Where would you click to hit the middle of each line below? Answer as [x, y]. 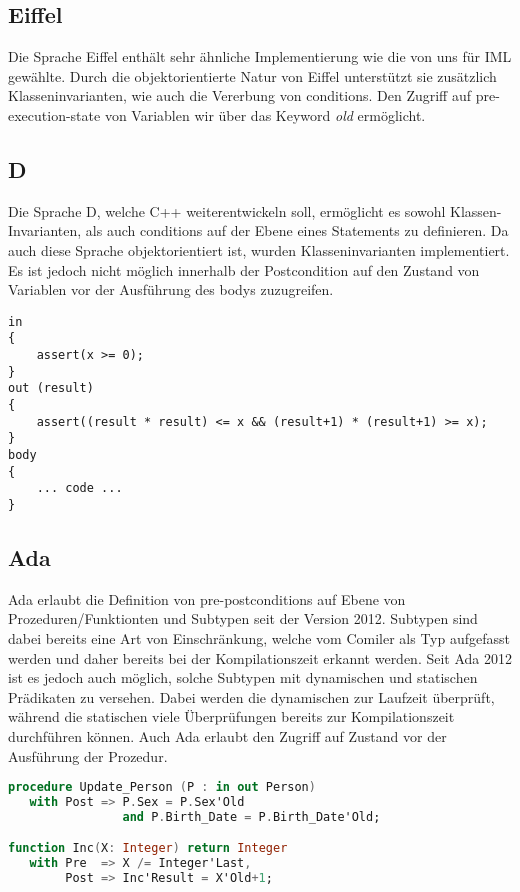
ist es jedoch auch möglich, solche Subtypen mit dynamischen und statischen [243, 677]
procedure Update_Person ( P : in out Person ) [162, 787]
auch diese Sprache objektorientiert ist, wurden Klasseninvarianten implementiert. [259, 249]
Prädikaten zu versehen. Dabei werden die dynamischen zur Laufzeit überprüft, [251, 696]
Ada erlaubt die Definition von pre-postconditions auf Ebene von [207, 598]
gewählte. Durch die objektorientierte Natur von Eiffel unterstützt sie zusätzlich [252, 75]
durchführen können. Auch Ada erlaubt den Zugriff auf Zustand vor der [227, 735]
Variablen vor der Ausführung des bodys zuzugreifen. [171, 289]
